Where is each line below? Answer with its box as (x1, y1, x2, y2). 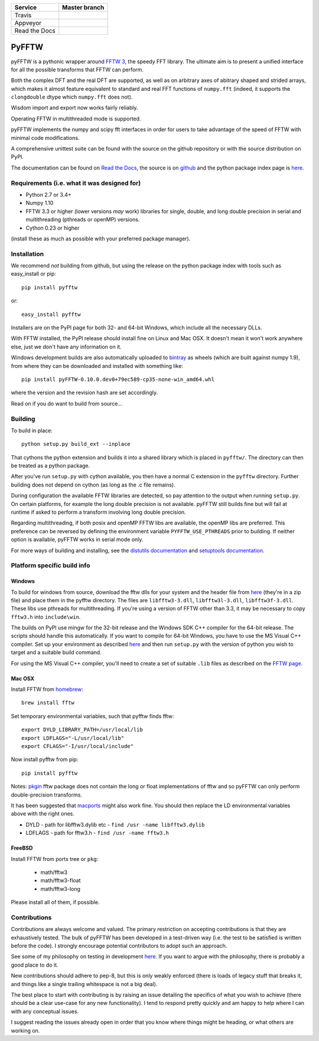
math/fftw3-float (40, 877, 81, 884)
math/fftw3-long (40, 885, 81, 892)
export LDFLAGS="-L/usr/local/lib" (21, 735, 125, 741)
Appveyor (14, 19, 42, 27)
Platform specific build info (11, 562, 90, 570)
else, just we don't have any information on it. (11, 343, 122, 350)
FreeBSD (11, 844, 33, 851)
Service (14, 4, 37, 11)
